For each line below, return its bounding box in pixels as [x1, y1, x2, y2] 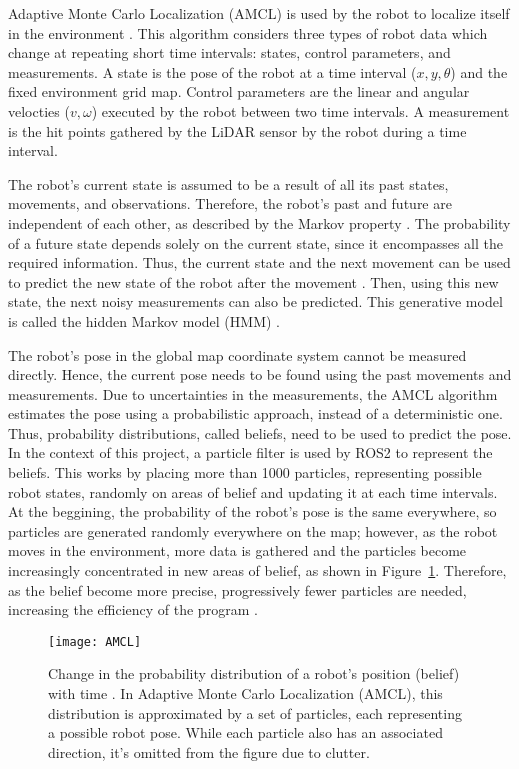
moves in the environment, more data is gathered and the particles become [8, 540, 467, 561]
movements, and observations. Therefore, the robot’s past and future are [8, 193, 452, 214]
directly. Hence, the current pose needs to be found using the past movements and [8, 364, 512, 385]
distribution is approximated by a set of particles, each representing [48, 702, 462, 723]
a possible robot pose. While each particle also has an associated [48, 722, 443, 743]
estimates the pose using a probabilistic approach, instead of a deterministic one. [8, 403, 503, 424]
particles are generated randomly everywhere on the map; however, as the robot [8, 520, 498, 541]
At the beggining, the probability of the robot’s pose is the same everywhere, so [8, 501, 497, 522]
